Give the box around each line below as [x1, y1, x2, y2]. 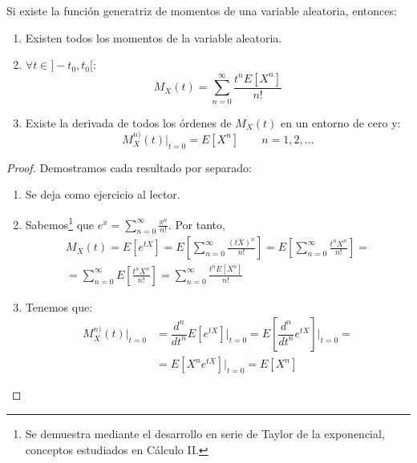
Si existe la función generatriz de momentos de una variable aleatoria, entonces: [6, 2, 397, 18]
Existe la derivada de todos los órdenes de [25, 114, 232, 131]
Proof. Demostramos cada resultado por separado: [6, 159, 252, 175]
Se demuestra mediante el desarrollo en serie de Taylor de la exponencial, [25, 425, 385, 442]
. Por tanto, [168, 215, 225, 232]
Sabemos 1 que [25, 213, 95, 232]
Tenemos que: [25, 298, 93, 315]
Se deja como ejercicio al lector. [25, 186, 180, 203]
